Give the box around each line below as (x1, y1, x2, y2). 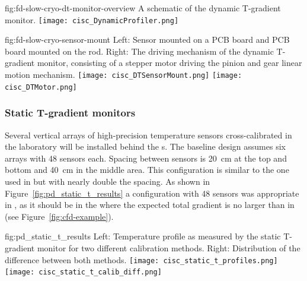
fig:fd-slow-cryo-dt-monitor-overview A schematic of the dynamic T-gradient (5, 2, 281, 14)
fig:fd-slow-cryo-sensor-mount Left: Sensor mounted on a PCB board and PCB (5, 33, 290, 46)
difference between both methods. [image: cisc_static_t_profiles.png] (5, 253, 278, 266)
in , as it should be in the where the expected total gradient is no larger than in (5, 198, 295, 211)
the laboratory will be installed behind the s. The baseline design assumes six (5, 140, 286, 153)
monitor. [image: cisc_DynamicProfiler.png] (5, 13, 179, 26)
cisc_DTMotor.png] (5, 83, 77, 91)
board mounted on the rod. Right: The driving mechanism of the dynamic (5, 45, 274, 57)
